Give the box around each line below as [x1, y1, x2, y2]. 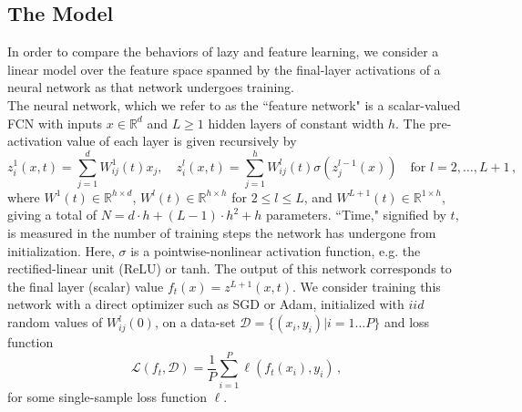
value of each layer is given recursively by [66, 131, 297, 150]
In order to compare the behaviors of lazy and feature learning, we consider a [7, 42, 439, 61]
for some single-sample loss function [7, 386, 207, 406]
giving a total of [7, 205, 97, 224]
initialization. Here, [7, 241, 115, 260]
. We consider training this [292, 276, 441, 295]
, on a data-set [154, 313, 236, 332]
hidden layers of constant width [208, 113, 384, 132]
